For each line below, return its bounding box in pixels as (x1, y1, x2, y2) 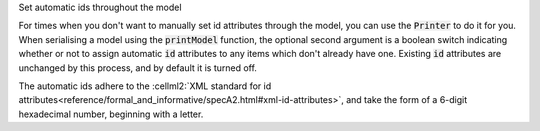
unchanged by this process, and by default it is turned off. (18, 61, 257, 74)
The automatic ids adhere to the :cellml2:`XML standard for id (18, 80, 272, 92)
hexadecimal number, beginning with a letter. (18, 108, 204, 120)
